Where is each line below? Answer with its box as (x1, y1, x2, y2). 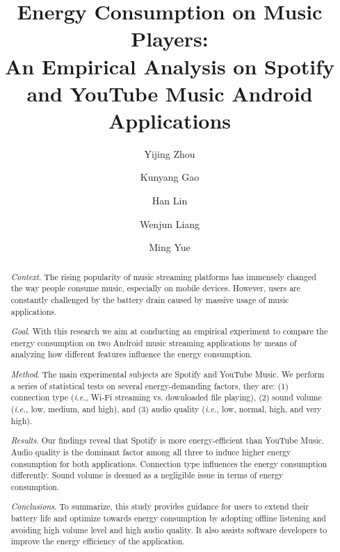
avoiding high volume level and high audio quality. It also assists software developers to (10, 523, 327, 535)
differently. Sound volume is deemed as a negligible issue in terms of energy (10, 469, 284, 481)
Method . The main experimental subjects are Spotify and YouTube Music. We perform (10, 368, 325, 380)
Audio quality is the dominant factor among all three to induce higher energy (10, 446, 291, 457)
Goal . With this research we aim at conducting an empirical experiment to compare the (10, 325, 328, 337)
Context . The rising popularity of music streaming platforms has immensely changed (10, 270, 316, 282)
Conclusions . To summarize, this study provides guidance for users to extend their (10, 501, 309, 512)
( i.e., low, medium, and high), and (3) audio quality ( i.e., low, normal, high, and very (10, 403, 322, 414)
